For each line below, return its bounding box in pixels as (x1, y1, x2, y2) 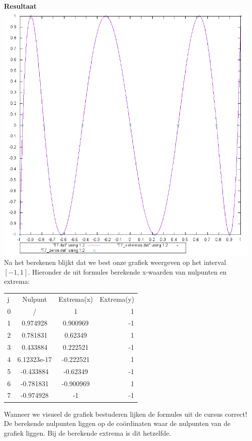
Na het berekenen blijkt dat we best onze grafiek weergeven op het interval (4, 257, 226, 267)
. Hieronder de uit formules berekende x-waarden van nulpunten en (28, 266, 227, 277)
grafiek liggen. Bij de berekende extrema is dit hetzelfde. (4, 427, 171, 438)
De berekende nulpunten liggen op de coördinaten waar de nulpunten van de (4, 418, 231, 428)
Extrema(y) (99, 294, 134, 304)
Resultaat (4, 1, 37, 11)
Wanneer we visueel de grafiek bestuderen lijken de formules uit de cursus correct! (4, 408, 247, 419)
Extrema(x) (58, 294, 93, 304)
